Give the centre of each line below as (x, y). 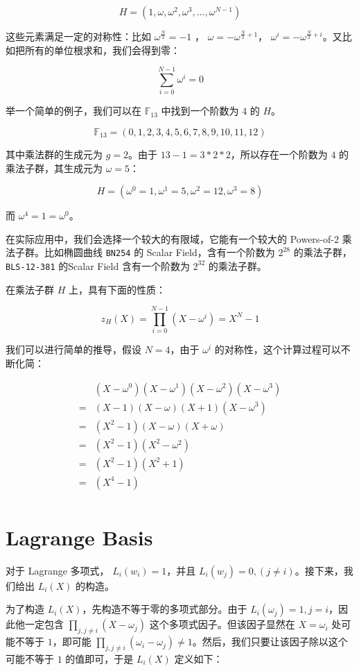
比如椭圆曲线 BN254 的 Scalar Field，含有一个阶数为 (159, 252)
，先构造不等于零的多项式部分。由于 (165, 609)
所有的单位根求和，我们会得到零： (102, 50)
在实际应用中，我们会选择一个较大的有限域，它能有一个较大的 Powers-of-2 (172, 238)
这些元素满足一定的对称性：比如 (78, 36)
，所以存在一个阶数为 (279, 154)
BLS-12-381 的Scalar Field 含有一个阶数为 (98, 265)
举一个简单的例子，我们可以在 (73, 111)
